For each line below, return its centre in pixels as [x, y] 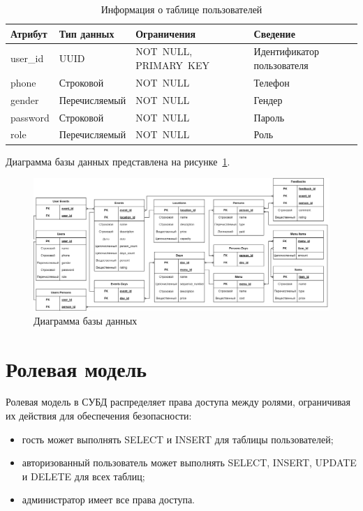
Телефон [272, 82]
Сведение [274, 33]
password [30, 117]
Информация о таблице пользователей [181, 9]
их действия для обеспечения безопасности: [99, 416]
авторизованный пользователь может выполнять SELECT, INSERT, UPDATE [189, 462]
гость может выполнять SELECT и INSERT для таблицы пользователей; [178, 439]
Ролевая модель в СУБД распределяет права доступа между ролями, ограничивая [178, 402]
